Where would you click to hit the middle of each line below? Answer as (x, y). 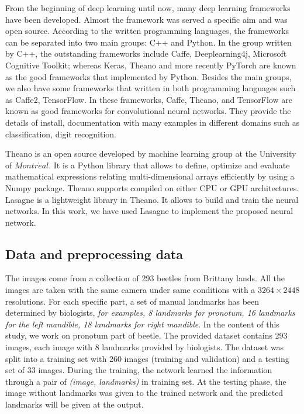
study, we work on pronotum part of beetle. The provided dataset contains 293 (146, 335)
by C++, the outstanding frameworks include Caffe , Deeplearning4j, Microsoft (146, 54)
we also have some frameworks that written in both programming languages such (151, 88)
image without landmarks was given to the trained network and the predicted (144, 393)
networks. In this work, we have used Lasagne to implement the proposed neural (149, 211)
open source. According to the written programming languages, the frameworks (147, 31)
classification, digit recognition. (61, 134)
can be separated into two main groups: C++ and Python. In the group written (148, 42)
